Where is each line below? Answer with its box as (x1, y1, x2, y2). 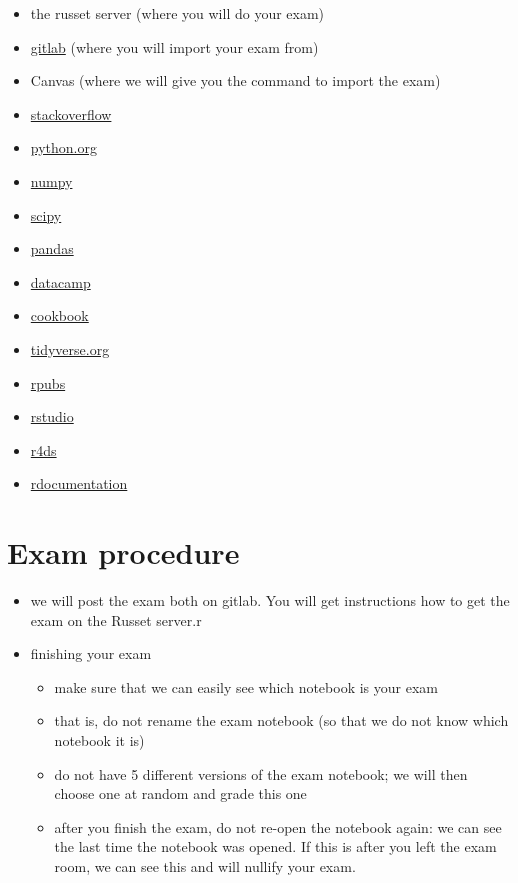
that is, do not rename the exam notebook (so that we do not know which (54, 710, 509, 731)
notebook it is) (54, 730, 145, 750)
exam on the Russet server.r (30, 609, 202, 630)
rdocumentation (30, 473, 128, 494)
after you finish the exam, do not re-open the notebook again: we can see (54, 816, 502, 837)
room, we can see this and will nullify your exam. (54, 855, 356, 876)
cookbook (30, 305, 89, 326)
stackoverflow (30, 103, 112, 124)
